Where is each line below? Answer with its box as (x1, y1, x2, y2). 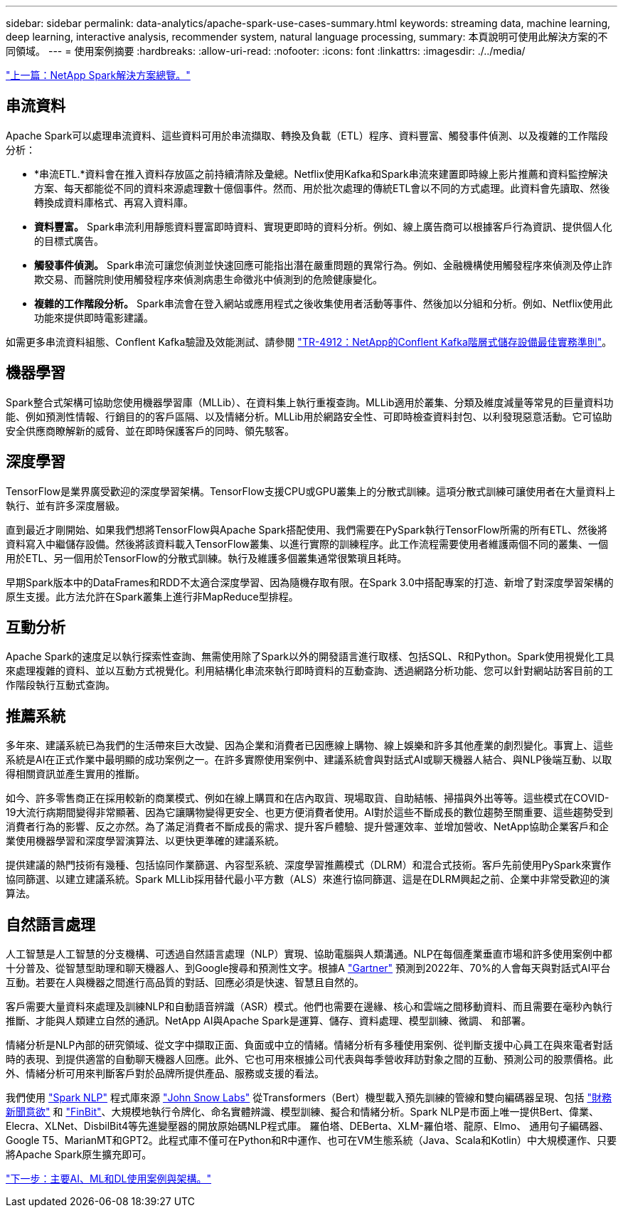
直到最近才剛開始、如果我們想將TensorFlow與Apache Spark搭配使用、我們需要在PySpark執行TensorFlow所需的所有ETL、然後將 (6, 523, 608, 536)
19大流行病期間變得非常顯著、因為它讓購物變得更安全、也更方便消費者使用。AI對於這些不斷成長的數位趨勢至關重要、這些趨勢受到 (6, 806, 613, 819)
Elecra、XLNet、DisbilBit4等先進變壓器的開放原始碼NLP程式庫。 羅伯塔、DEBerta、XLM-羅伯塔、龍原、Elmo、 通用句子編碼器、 (6, 1120, 609, 1133)
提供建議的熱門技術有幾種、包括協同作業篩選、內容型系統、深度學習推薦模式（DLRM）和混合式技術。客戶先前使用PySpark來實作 (6, 859, 612, 872)
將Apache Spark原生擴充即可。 (6, 1148, 152, 1161)
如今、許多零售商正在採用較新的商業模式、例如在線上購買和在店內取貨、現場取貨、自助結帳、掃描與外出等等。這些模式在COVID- (6, 792, 609, 805)
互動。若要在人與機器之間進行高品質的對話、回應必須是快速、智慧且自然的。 (6, 976, 364, 989)
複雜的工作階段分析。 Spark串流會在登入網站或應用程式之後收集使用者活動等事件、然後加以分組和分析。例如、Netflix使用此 (34, 297, 613, 309)
